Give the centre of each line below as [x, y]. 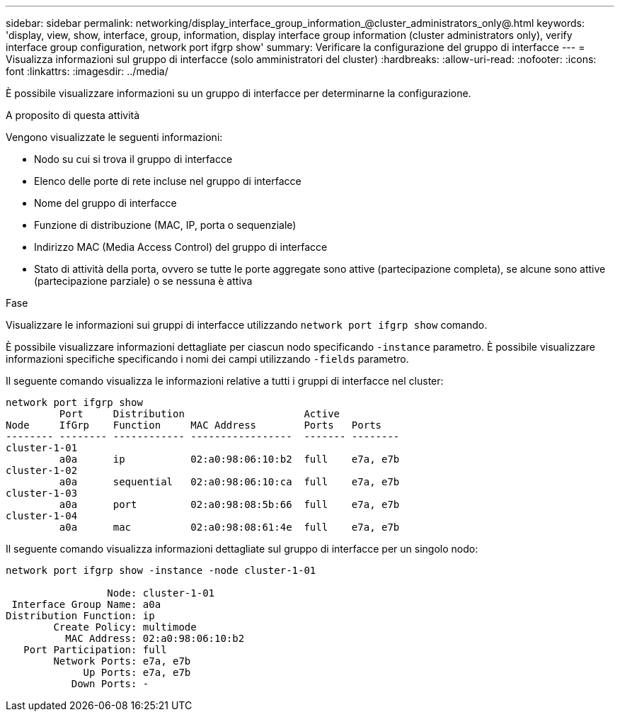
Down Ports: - [110, 684]
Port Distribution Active [200, 414]
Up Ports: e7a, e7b [137, 672]
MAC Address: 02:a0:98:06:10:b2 [155, 638]
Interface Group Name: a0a [86, 604]
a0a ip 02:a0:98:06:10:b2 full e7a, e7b [229, 459]
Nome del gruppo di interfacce [105, 203]
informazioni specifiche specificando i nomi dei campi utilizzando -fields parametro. [207, 359]
